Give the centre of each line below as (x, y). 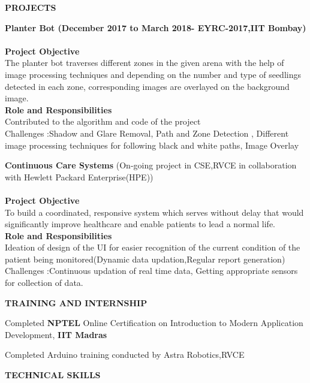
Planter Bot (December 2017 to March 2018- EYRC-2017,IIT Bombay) (156, 27)
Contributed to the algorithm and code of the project (103, 121)
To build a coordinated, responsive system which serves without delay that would (154, 212)
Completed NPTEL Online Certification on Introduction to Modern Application (154, 323)
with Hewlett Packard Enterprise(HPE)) (79, 177)
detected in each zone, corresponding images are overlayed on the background (147, 86)
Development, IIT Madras (56, 334)
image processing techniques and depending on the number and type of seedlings (153, 74)
